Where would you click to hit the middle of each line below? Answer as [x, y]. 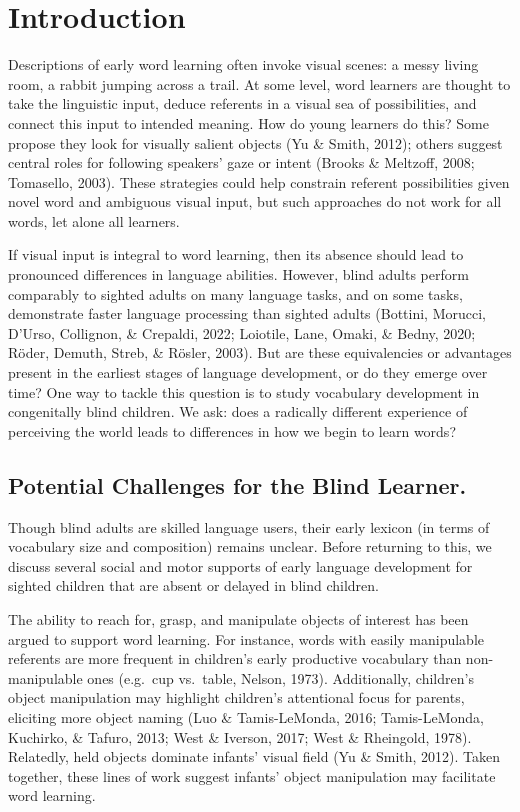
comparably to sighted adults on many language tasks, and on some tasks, [235, 293]
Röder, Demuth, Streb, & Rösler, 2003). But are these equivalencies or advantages [260, 352]
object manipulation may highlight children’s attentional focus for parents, [236, 697]
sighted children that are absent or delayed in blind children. [193, 585]
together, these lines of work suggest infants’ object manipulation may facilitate [252, 775]
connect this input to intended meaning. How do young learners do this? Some [248, 122]
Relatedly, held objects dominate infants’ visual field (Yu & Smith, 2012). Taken [254, 756]
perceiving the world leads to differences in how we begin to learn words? [232, 430]
